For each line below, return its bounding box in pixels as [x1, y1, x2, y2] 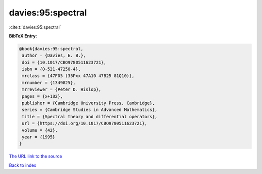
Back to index [9, 162, 36, 168]
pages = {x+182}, [22, 94, 63, 99]
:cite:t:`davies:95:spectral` [9, 24, 62, 30]
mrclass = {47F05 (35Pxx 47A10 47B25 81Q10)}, [22, 73, 134, 79]
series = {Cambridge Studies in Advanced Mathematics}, [22, 107, 158, 112]
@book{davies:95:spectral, [19, 46, 83, 51]
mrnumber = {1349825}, [22, 80, 76, 85]
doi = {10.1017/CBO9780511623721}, [22, 60, 107, 65]
